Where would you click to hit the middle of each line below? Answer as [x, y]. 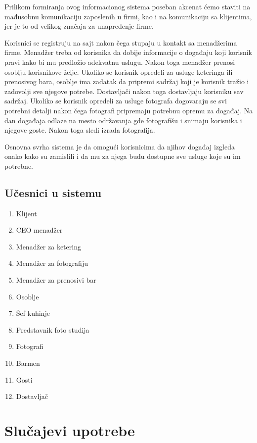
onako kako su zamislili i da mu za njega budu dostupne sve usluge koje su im [123, 156]
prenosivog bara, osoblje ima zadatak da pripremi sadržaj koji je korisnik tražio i [127, 81]
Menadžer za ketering [48, 246]
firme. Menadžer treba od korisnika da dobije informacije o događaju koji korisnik [128, 52]
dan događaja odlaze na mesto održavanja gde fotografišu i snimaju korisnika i [123, 120]
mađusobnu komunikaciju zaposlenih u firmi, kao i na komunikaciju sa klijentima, [128, 16]
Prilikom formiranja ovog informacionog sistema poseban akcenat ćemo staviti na [128, 6]
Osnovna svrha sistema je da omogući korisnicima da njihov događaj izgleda [120, 146]
